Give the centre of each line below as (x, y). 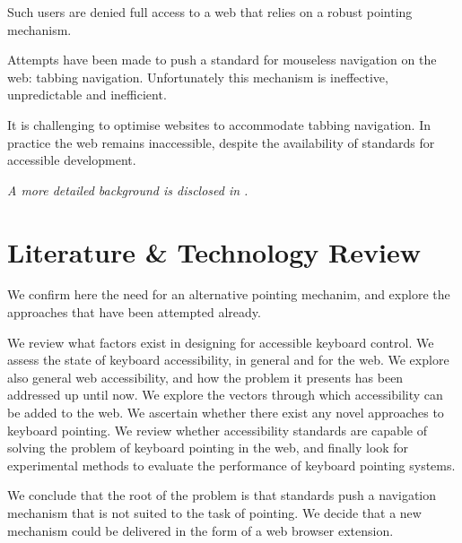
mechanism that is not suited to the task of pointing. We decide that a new (214, 513)
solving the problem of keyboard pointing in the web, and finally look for (208, 448)
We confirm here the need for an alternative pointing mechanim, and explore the (229, 294)
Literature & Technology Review (214, 251)
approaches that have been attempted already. (134, 312)
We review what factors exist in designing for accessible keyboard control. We (221, 342)
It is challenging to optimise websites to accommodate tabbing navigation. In (219, 124)
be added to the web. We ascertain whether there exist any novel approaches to (226, 413)
